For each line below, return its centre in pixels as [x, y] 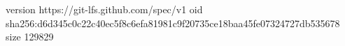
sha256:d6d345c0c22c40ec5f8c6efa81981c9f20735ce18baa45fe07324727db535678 [173, 23]
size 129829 [30, 37]
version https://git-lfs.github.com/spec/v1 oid [104, 9]
